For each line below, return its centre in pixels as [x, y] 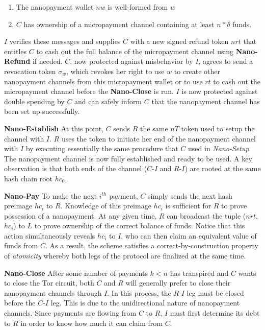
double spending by [34, 101]
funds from [21, 245]
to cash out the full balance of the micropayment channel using [135, 51]
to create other [197, 71]
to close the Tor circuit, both [49, 283]
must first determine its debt [215, 313]
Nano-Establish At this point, [54, 128]
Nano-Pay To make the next [50, 195]
